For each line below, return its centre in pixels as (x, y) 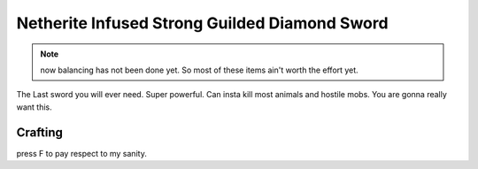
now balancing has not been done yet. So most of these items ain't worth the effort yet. (199, 70)
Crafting (40, 132)
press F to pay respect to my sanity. (82, 153)
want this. (34, 107)
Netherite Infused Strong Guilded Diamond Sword (202, 23)
